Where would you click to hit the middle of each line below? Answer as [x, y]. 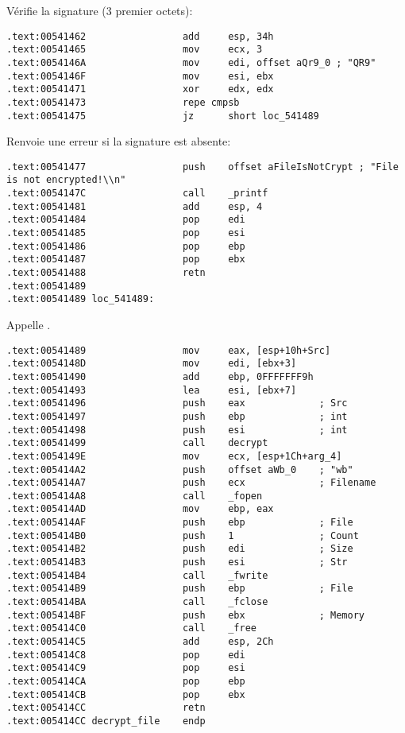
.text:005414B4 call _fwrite [137, 575]
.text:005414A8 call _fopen [135, 496]
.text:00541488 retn [106, 273]
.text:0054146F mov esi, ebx [140, 76]
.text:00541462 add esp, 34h [140, 36]
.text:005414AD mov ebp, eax [140, 509]
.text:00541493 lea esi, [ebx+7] [152, 390]
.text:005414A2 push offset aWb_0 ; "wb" [180, 469]
